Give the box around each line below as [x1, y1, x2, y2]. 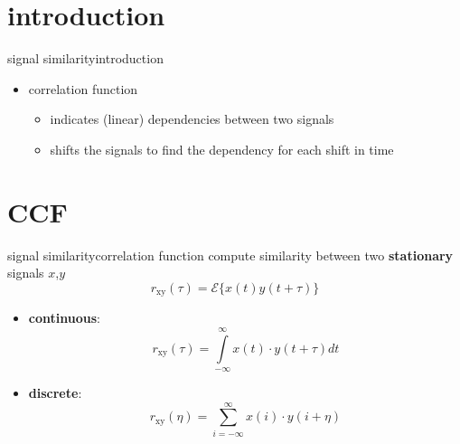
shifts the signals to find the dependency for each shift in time [50, 139, 394, 158]
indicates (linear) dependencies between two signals [50, 109, 334, 128]
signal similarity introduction [7, 49, 164, 68]
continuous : [28, 308, 100, 327]
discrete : [28, 383, 82, 402]
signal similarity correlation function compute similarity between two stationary [7, 245, 454, 264]
